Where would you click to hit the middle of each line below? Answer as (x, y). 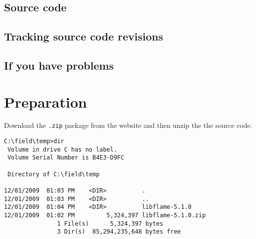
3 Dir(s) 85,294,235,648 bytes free (119, 232)
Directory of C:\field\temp (54, 174)
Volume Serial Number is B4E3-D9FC (66, 158)
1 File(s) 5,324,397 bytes (110, 223)
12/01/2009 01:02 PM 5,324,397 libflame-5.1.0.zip (105, 216)
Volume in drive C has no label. (63, 149)
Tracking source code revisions (84, 36)
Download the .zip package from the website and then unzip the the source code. (128, 125)
